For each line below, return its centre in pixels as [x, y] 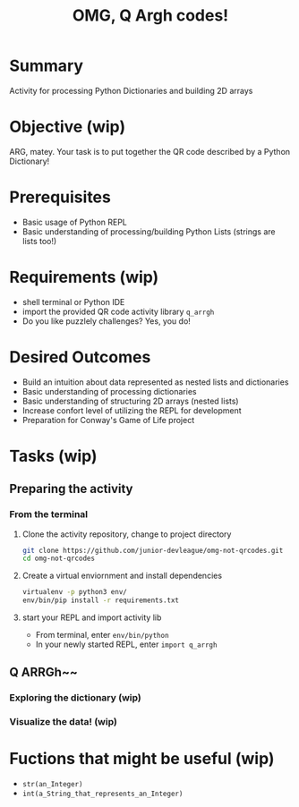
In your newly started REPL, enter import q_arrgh [126, 644]
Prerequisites [60, 197]
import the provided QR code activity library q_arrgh [118, 311]
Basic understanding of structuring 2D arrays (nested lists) [130, 401]
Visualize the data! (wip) [64, 722]
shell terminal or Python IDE [73, 302]
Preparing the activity [71, 489]
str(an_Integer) [52, 785]
